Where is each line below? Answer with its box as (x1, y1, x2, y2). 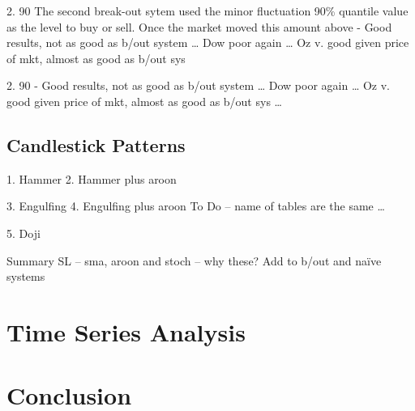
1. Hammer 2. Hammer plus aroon (6, 170, 177, 187)
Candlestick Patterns (6, 132, 186, 157)
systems (6, 268, 45, 285)
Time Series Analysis (6, 315, 246, 348)
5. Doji (6, 224, 41, 241)
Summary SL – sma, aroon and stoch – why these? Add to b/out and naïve (6, 252, 382, 269)
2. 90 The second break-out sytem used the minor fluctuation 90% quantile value (6, 2, 409, 19)
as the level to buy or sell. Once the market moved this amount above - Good (6, 18, 392, 35)
